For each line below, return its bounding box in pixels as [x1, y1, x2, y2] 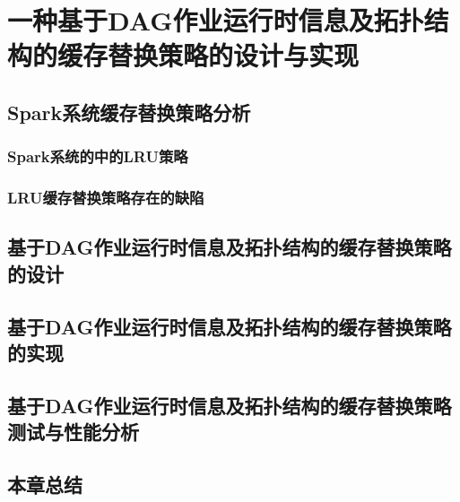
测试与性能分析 [7, 418, 139, 446]
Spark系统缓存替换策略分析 [7, 98, 251, 125]
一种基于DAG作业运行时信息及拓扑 [7, 2, 424, 39]
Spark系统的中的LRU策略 [7, 145, 188, 168]
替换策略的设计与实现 [108, 37, 360, 74]
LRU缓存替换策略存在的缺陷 [7, 186, 204, 209]
